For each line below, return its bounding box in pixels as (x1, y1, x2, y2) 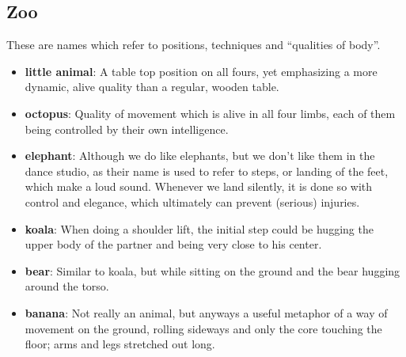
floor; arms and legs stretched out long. (25, 336, 215, 352)
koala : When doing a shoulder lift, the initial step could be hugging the (25, 220, 374, 237)
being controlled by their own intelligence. (25, 120, 229, 137)
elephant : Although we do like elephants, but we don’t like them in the (25, 147, 375, 164)
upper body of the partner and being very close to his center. (25, 236, 322, 253)
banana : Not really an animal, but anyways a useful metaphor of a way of (25, 304, 388, 321)
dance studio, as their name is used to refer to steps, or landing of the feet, (25, 162, 389, 179)
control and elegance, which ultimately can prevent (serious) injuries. (25, 193, 360, 210)
